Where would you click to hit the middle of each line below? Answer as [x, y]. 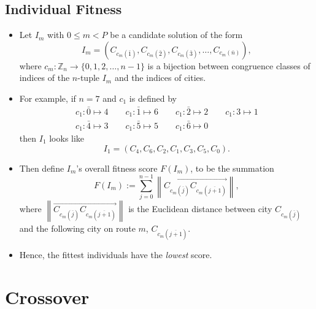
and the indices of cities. [160, 78]
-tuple [89, 78]
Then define [42, 168]
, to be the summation [232, 168]
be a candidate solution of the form [176, 35]
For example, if [48, 98]
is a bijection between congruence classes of [229, 65]
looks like [67, 138]
